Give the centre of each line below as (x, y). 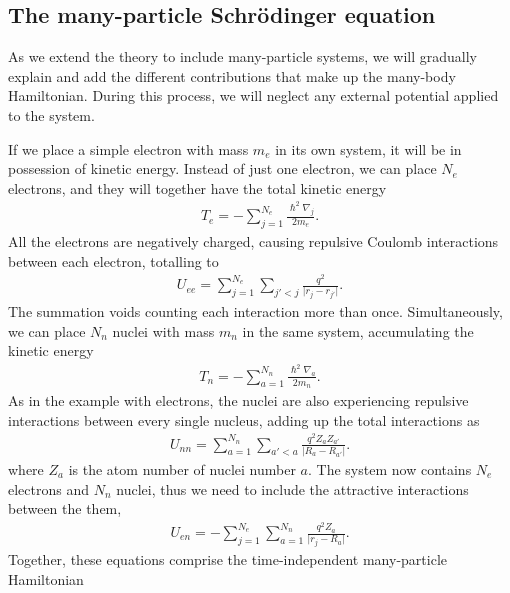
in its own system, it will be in (368, 148)
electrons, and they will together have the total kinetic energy (197, 187)
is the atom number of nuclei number (182, 468)
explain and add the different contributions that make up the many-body (232, 75)
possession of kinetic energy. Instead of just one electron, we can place (222, 168)
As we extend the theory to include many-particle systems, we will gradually (242, 56)
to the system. (51, 114)
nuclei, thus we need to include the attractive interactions (292, 488)
